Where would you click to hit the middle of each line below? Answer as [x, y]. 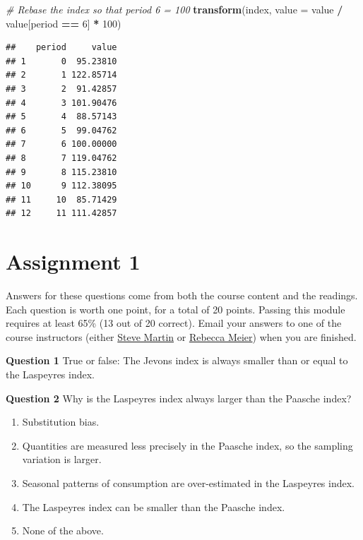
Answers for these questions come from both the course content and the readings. [182, 295]
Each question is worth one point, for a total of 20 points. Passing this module [175, 309]
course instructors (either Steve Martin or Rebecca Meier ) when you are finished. [181, 336]
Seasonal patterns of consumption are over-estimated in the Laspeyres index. [188, 482]
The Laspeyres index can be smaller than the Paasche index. [154, 506]
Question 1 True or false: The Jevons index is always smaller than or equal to [177, 360]
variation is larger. [62, 459]
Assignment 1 [73, 262]
